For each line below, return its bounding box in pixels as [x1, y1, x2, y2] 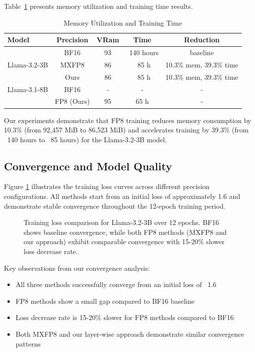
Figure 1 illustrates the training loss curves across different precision [4, 181, 210, 192]
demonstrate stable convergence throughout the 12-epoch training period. [4, 200, 225, 211]
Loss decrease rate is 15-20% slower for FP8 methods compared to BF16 [15, 312, 234, 322]
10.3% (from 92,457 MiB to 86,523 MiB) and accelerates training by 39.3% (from [4, 125, 249, 135]
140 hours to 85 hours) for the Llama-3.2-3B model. [7, 134, 167, 144]
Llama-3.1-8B [7, 84, 48, 94]
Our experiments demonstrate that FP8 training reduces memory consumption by [4, 115, 252, 125]
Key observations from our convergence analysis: [4, 262, 150, 273]
